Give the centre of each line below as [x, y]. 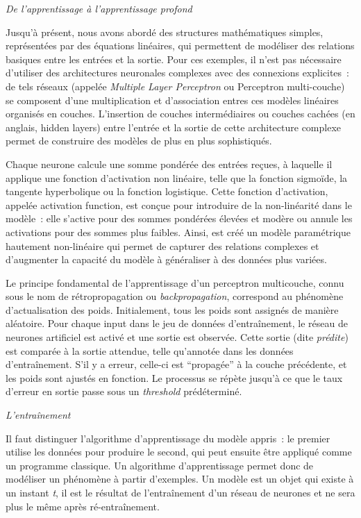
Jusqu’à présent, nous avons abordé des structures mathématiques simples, [165, 32]
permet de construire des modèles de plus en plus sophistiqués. [139, 141]
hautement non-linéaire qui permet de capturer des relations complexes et [162, 245]
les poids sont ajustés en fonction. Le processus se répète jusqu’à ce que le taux [174, 377]
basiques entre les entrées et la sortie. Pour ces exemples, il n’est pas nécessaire [174, 59]
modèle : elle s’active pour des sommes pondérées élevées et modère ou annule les [179, 218]
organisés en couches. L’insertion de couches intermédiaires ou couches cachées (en [180, 114]
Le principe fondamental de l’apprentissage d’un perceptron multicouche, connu [175, 282]
